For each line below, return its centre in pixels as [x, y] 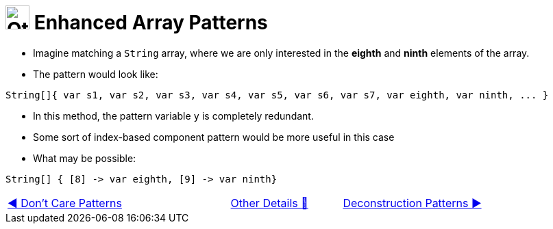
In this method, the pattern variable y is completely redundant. [173, 116]
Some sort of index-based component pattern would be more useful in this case [214, 137]
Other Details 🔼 [269, 203]
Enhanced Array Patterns [151, 23]
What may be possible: [85, 158]
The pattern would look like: [96, 74]
